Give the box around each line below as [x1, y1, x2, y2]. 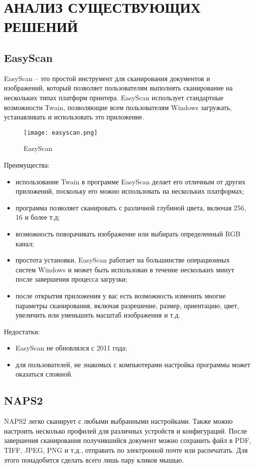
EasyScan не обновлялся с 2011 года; [15, 343, 127, 353]
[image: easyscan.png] [24, 129, 98, 136]
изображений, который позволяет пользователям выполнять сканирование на [4, 83, 233, 93]
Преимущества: [4, 159, 50, 170]
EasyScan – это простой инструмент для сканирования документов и [4, 73, 210, 83]
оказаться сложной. [15, 369, 73, 379]
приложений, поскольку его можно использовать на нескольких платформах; [15, 186, 244, 196]
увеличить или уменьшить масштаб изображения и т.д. [15, 310, 181, 320]
